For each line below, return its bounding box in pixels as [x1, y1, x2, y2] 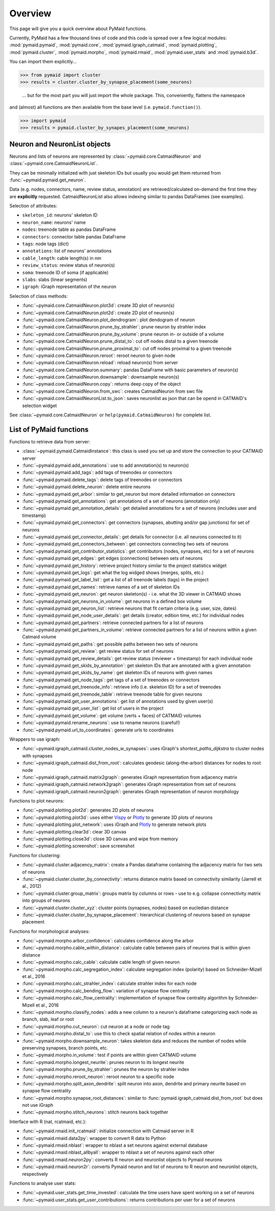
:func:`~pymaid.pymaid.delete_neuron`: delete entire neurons [22, 484, 151, 490]
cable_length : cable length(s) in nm [22, 255, 102, 261]
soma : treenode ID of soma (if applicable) [22, 269, 109, 275]
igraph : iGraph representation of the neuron [22, 283, 117, 290]
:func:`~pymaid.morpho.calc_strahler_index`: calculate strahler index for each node [22, 981, 197, 987]
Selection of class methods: [9, 293, 68, 299]
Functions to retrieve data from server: [9, 438, 91, 444]
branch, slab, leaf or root [22, 1016, 74, 1023]
